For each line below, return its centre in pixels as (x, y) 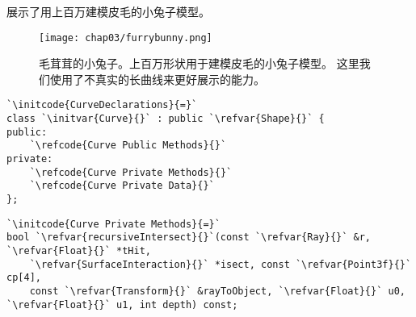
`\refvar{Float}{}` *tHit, (79, 251)
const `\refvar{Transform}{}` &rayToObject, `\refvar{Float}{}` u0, (217, 291)
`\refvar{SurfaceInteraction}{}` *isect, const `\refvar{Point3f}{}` (221, 264)
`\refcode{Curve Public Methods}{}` (128, 146)
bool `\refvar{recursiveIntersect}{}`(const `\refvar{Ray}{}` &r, (189, 238)
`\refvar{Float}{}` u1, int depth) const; (122, 304)
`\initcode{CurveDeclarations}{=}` (102, 105)
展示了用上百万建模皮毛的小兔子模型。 (108, 11)
